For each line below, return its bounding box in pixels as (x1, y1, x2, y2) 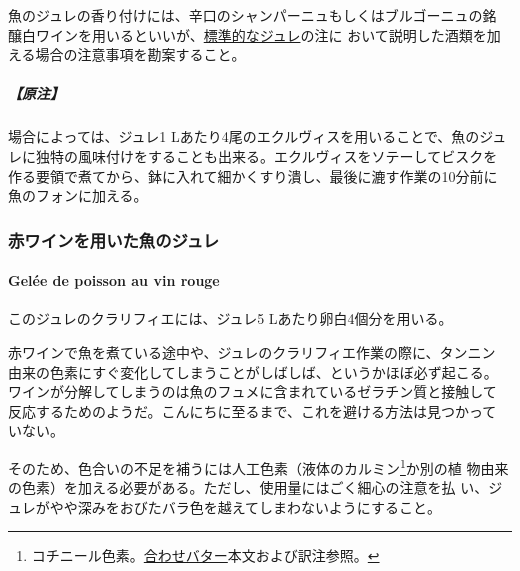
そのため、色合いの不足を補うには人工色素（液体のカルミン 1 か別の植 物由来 (8, 454, 509, 478)
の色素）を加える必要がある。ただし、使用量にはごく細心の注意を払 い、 (8, 477, 489, 498)
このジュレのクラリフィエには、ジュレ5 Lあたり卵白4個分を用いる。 (8, 308, 453, 329)
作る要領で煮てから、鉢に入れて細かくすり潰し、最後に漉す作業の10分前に (8, 165, 498, 186)
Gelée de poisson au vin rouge (8, 270, 220, 291)
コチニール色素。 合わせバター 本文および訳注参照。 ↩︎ (31, 545, 380, 566)
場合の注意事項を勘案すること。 (35, 44, 246, 65)
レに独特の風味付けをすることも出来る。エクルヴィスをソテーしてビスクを (8, 145, 498, 166)
